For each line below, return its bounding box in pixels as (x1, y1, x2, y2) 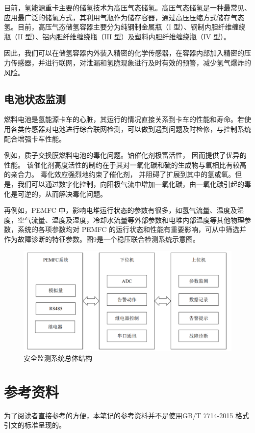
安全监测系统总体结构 (24, 352, 92, 363)
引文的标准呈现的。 (4, 420, 66, 430)
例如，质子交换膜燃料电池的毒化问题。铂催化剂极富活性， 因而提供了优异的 (4, 150, 247, 160)
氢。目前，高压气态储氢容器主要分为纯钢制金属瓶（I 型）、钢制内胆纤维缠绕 (4, 22, 246, 32)
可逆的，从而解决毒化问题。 (17, 188, 107, 199)
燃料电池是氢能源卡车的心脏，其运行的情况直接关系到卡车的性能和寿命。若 (4, 114, 244, 124)
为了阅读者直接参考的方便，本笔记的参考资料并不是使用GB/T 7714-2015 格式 (4, 410, 249, 420)
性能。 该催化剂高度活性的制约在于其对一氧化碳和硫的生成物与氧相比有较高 (4, 159, 247, 170)
